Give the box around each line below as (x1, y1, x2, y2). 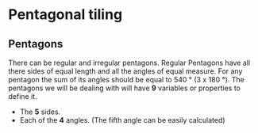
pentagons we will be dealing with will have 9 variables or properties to (8, 83, 241, 93)
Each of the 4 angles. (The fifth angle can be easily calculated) (19, 116, 225, 124)
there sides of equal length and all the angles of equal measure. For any (8, 66, 243, 76)
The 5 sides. (19, 107, 61, 116)
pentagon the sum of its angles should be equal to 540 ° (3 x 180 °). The (8, 75, 245, 84)
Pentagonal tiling (8, 6, 123, 24)
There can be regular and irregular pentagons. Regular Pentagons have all (8, 58, 251, 67)
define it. (8, 92, 37, 101)
